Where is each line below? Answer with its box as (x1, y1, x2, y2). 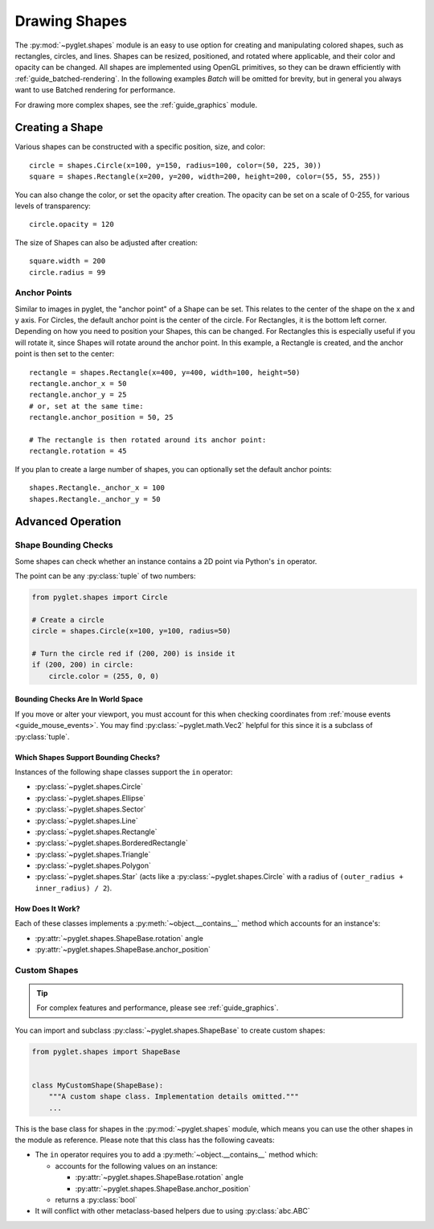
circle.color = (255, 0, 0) (48, 672, 160, 680)
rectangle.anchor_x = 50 (29, 379, 127, 388)
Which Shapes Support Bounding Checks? (14, 752, 161, 762)
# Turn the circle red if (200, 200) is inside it (31, 649, 236, 659)
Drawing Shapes (14, 12, 128, 30)
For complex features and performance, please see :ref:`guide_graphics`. (36, 1003, 279, 1013)
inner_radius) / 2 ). (35, 883, 113, 893)
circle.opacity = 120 (29, 220, 114, 229)
